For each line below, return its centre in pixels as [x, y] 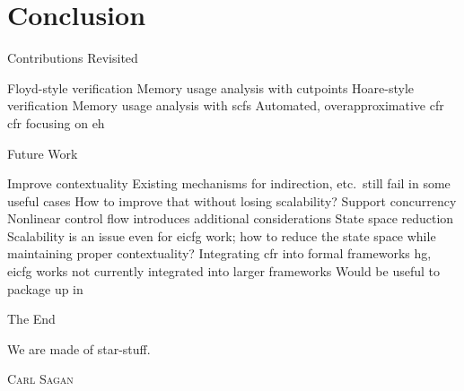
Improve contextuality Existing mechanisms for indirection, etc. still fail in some [229, 183]
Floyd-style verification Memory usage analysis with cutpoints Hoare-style [211, 87]
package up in [45, 288]
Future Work [43, 153]
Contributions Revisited [73, 58]
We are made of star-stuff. [79, 348]
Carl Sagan [40, 379]
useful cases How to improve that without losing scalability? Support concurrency [232, 200]
